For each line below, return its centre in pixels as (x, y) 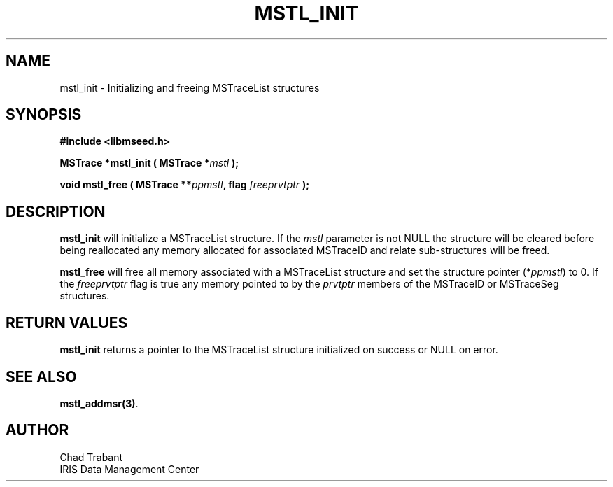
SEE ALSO (41, 376)
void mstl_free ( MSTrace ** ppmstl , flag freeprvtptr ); (185, 185)
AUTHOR (37, 430)
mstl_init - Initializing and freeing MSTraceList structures (190, 87)
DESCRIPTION (56, 211)
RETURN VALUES (67, 323)
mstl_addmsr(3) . (99, 403)
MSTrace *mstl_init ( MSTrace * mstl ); (149, 163)
